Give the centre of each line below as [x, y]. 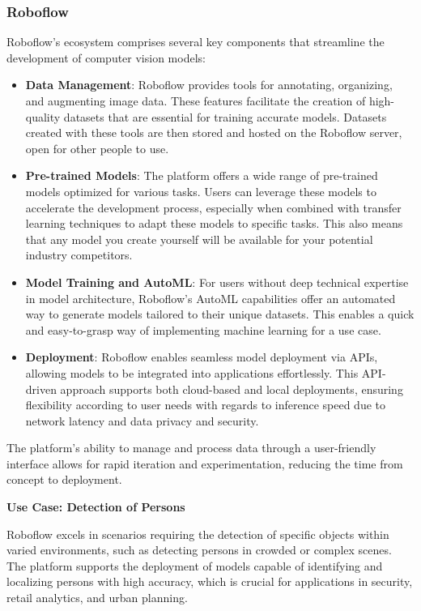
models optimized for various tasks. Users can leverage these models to [201, 191]
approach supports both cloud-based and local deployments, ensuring [232, 389]
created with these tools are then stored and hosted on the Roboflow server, [214, 132]
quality [43, 116]
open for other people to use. [97, 148]
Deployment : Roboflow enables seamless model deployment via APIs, [202, 357]
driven [41, 389]
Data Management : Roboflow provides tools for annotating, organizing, [209, 85]
